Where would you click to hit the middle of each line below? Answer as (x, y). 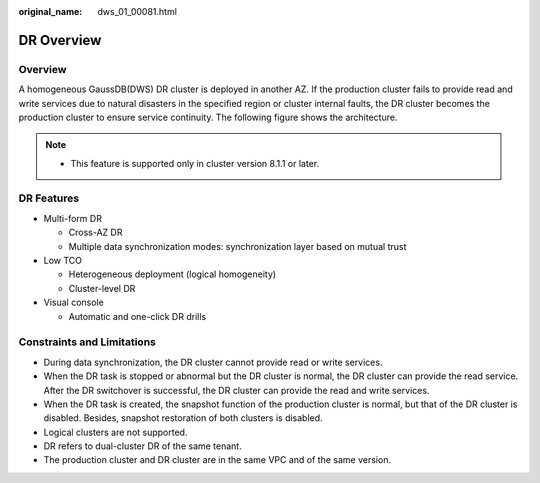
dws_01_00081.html (137, 11)
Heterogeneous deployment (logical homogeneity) (172, 274)
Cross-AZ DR (95, 232)
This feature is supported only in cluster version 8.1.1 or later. (195, 163)
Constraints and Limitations (87, 342)
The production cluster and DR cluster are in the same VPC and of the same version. (217, 460)
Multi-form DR (72, 218)
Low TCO (63, 261)
